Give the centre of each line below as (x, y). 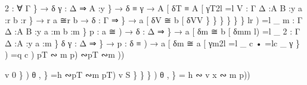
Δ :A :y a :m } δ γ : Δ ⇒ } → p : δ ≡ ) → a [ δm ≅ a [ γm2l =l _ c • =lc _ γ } (153, 42)
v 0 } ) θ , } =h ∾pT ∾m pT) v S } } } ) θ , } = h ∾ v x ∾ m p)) (128, 74)
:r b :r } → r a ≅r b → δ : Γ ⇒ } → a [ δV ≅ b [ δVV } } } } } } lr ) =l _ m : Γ (154, 19)
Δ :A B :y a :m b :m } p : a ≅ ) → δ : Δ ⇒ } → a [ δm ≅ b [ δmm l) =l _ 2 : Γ (153, 31)
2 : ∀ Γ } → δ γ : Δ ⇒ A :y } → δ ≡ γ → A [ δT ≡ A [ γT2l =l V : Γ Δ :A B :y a (154, 8)
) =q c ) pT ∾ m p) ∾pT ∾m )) (65, 54)
